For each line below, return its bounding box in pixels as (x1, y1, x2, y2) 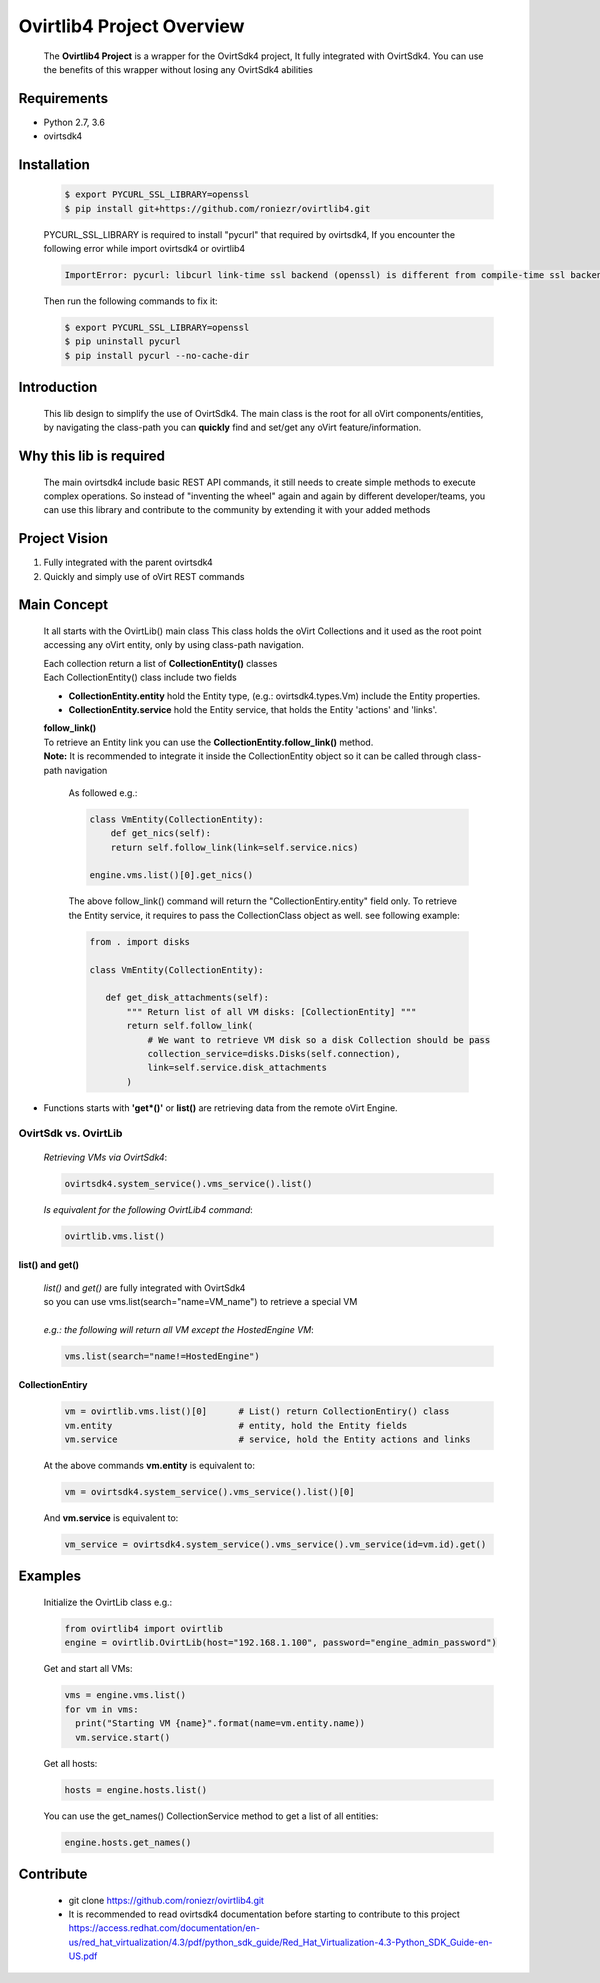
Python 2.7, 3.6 (43, 116, 105, 128)
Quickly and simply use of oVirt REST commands (43, 570, 245, 582)
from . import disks (89, 936, 190, 947)
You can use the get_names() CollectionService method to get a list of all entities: (43, 1810, 379, 1822)
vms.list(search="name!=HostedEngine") (64, 1350, 260, 1362)
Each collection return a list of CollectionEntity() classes (43, 657, 278, 669)
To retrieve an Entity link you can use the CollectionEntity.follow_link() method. (43, 736, 374, 748)
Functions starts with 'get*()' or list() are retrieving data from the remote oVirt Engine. (43, 1101, 399, 1114)
